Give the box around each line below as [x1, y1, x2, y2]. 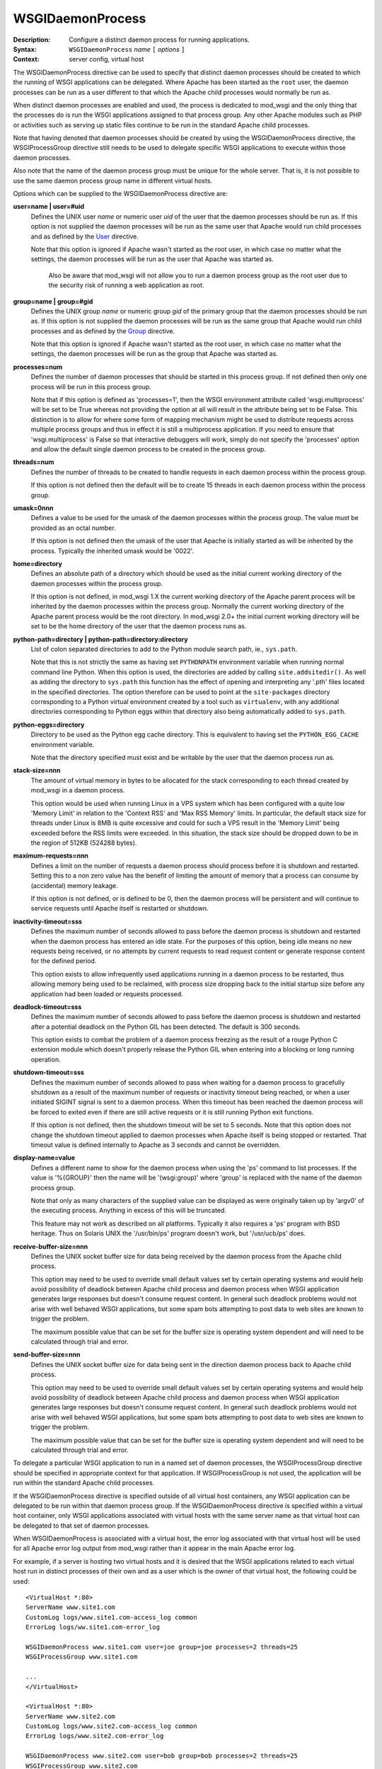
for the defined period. [30, 957, 97, 965]
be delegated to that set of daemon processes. [13, 1521, 150, 1530]
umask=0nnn [13, 503, 54, 512]
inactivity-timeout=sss [13, 917, 83, 926]
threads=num [13, 458, 54, 466]
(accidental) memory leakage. [30, 881, 118, 889]
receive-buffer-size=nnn [13, 1242, 88, 1250]
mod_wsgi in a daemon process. [30, 786, 125, 795]
